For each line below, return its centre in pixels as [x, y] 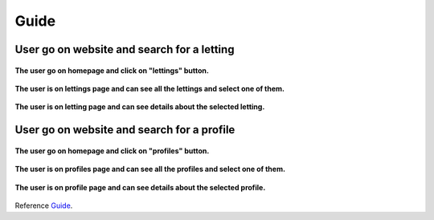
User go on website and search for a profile [125, 130]
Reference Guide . [44, 206]
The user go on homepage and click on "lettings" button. [112, 70]
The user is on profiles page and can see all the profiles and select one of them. [150, 169]
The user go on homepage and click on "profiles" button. [112, 151]
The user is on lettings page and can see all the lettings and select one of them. [150, 88]
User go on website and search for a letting [125, 49]
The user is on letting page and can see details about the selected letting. [140, 107]
